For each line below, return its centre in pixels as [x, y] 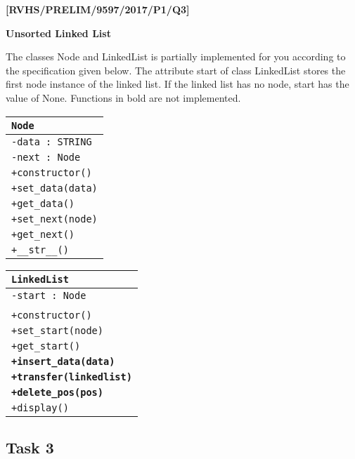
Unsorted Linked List [58, 33]
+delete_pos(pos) [57, 392]
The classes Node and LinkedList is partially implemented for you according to [176, 56]
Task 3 [30, 447]
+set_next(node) [54, 219]
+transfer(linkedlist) [72, 377]
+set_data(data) [54, 188]
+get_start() [46, 346]
